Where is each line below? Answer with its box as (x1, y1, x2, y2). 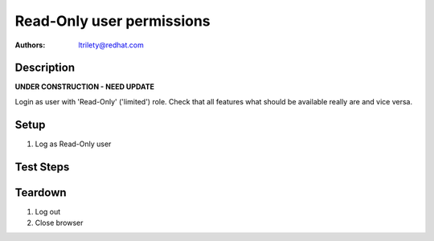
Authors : (14, 40, 46, 50)
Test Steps (14, 160, 70, 174)
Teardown (14, 186, 68, 199)
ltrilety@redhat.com (78, 40, 144, 50)
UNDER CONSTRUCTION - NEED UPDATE (14, 82, 154, 92)
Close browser (35, 218, 84, 228)
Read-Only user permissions (14, 12, 211, 30)
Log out (35, 206, 61, 216)
